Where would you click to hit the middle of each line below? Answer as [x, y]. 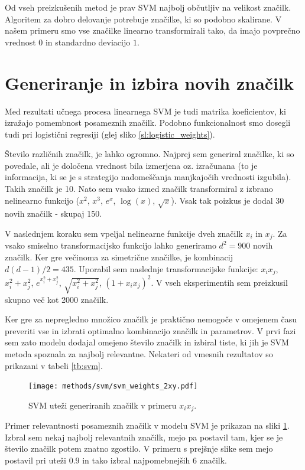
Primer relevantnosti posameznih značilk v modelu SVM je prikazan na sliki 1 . [147, 425]
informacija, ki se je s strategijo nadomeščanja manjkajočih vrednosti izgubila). [148, 177]
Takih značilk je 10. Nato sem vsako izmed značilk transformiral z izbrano [139, 189]
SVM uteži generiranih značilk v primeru [103, 405]
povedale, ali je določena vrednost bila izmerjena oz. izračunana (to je [131, 165]
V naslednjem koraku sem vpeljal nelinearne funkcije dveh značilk [124, 234]
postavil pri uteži [35, 460]
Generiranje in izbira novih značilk [149, 82]
